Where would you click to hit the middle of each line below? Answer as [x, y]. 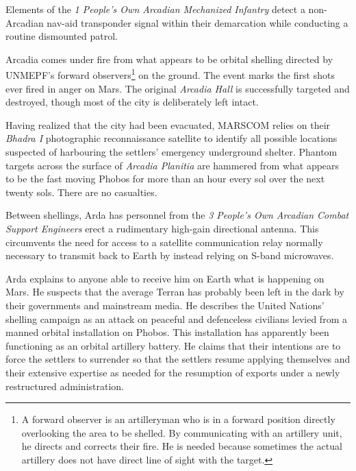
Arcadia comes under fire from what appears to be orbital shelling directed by [169, 59]
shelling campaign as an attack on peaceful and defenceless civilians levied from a [176, 318]
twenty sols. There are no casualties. [81, 192]
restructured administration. [65, 386]
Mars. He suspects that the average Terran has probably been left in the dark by [175, 292]
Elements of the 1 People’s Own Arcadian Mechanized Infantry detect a [155, 9]
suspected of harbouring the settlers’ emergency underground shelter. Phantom [171, 152]
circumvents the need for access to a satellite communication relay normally [164, 242]
